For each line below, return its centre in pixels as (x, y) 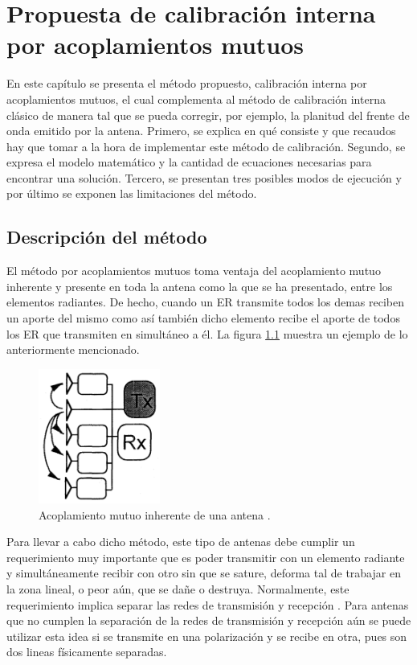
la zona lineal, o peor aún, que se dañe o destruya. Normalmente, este (178, 589)
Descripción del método (107, 237)
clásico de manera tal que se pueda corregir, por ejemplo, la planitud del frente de (208, 115)
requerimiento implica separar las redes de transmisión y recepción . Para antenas (208, 604)
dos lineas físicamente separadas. (87, 652)
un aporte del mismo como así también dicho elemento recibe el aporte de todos (203, 318)
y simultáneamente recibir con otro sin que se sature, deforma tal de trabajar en (204, 573)
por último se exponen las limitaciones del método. (132, 193)
